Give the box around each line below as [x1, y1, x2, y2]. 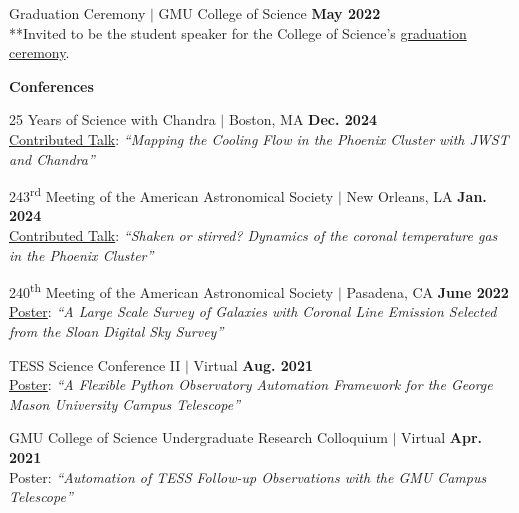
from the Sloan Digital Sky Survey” [9, 321, 224, 342]
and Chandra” [9, 148, 95, 169]
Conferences [9, 75, 94, 96]
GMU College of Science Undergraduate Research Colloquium [9, 427, 388, 448]
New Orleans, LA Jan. [346, 185, 487, 206]
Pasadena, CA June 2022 [346, 281, 509, 302]
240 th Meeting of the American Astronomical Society [9, 279, 334, 302]
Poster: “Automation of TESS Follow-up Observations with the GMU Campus [9, 466, 487, 487]
